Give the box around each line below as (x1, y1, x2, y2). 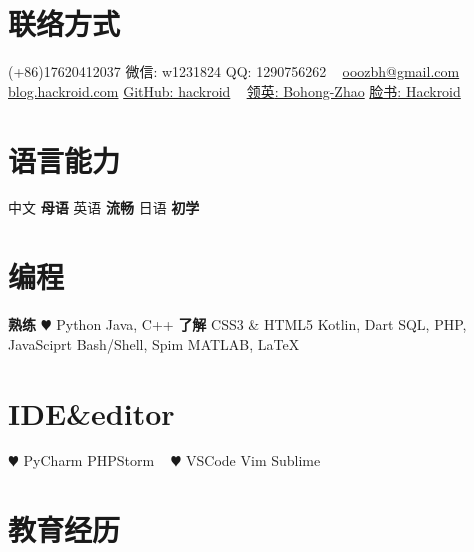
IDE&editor (8, 392, 175, 433)
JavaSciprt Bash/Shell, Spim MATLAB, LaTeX (8, 333, 300, 354)
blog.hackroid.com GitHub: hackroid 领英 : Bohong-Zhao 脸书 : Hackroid (8, 80, 461, 101)
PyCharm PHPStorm (23, 450, 155, 471)
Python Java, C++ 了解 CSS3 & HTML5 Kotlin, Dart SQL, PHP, (56, 314, 467, 335)
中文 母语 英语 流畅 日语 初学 (8, 197, 200, 218)
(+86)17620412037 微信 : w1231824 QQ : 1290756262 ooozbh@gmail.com (8, 61, 460, 82)
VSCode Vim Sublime (186, 450, 321, 471)
